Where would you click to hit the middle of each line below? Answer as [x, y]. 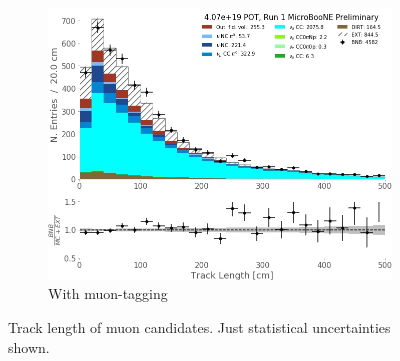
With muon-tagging [108, 293]
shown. [29, 346]
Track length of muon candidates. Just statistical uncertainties [199, 327]
